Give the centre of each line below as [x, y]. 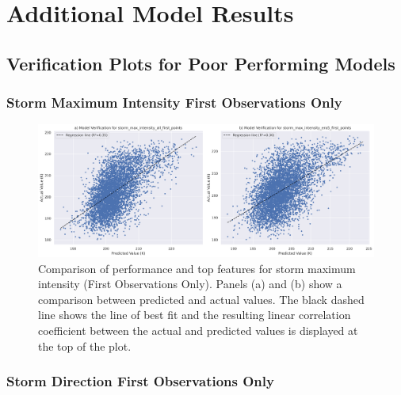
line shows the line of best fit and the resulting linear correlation [195, 315]
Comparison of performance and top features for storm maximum [197, 268]
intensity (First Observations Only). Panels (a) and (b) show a [190, 284]
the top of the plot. [85, 346]
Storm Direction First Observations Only [140, 381]
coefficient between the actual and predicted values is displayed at [198, 330]
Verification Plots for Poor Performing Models [201, 63]
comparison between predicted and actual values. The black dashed [201, 299]
